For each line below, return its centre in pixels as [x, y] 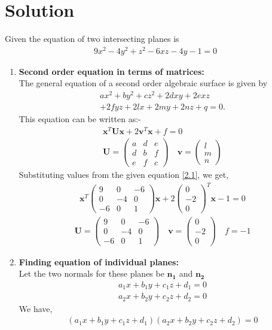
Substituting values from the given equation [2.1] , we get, [124, 175]
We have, [36, 308]
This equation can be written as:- [80, 119]
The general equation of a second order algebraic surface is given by [143, 83]
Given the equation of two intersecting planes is [92, 39]
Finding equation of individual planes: [99, 261]
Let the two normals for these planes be [91, 273]
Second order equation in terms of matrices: [111, 71]
